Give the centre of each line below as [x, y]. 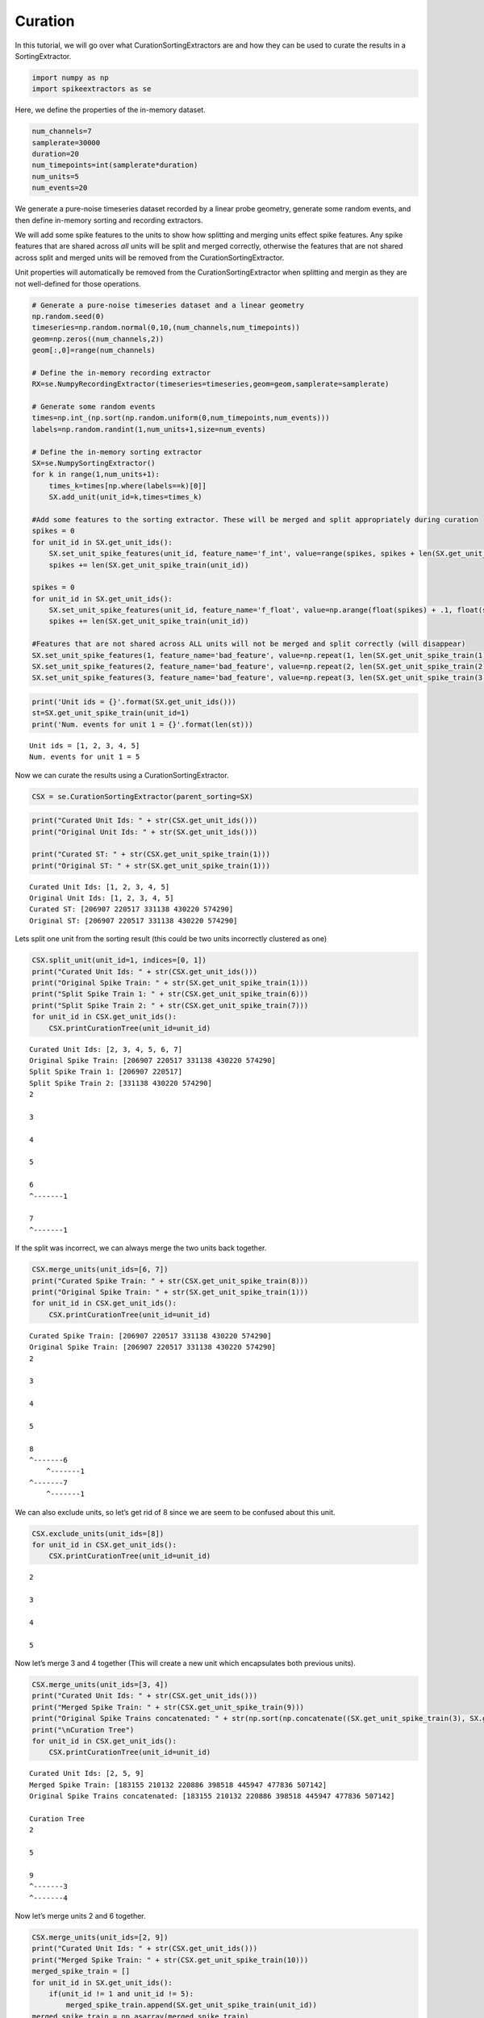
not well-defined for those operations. [78, 283]
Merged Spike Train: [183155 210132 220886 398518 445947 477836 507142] [178, 1785]
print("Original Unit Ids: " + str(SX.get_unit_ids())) [145, 832]
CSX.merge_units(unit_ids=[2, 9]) [100, 1938]
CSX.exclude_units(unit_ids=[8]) [98, 1533]
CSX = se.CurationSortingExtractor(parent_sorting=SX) [142, 796]
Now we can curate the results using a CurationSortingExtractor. [122, 775]
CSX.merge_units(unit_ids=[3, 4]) [100, 1685]
